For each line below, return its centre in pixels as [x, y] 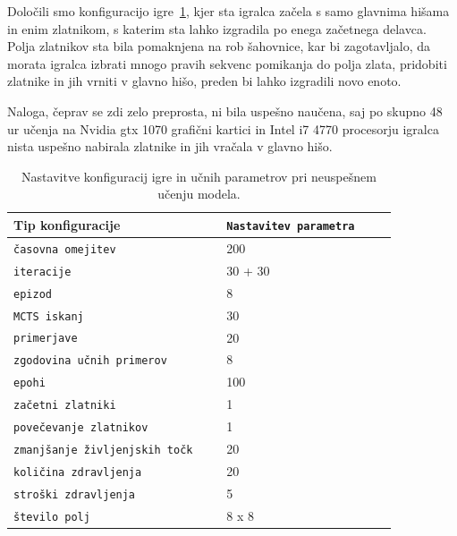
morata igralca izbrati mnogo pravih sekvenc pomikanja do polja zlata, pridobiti [227, 63]
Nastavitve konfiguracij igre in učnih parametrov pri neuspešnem [199, 176]
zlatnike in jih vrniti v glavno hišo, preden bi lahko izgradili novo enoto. [204, 81]
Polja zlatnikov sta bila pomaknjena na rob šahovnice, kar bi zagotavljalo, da [219, 46]
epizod [33, 294]
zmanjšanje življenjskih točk [103, 450]
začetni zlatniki [65, 406]
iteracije [42, 272]
